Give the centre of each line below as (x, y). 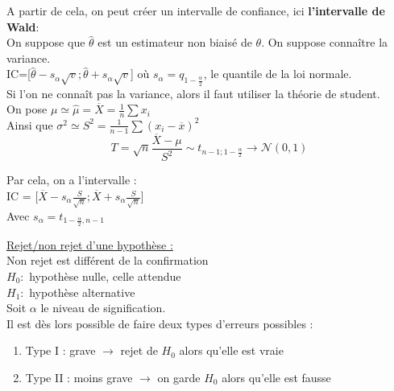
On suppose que (46, 42)
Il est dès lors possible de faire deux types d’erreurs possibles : (160, 323)
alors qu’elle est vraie (231, 350)
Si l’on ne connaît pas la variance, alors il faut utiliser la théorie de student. (193, 93)
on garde (179, 377)
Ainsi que (30, 124)
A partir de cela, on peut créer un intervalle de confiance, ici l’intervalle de (196, 10)
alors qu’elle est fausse (276, 377)
